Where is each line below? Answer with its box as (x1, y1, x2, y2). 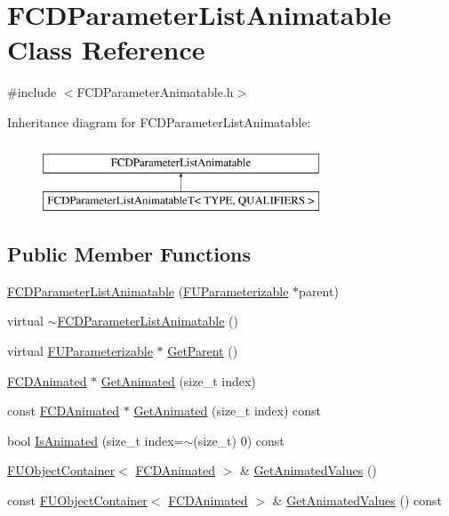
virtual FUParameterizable (7, 342, 153, 360)
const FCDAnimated (7, 401, 120, 420)
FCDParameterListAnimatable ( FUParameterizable (7, 281, 289, 300)
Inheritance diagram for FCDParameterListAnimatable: (7, 112, 311, 131)
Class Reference (7, 31, 205, 68)
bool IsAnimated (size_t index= (7, 431, 184, 449)
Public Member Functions (7, 240, 251, 268)
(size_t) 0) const (193, 431, 285, 449)
